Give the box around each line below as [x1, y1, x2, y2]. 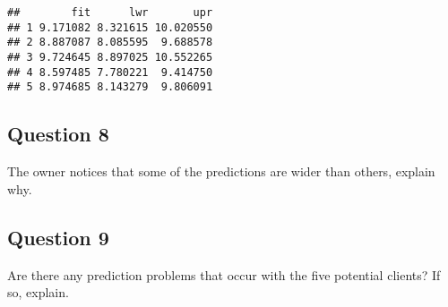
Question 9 [7, 223, 109, 251]
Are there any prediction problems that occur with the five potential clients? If [7, 265, 441, 284]
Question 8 [7, 120, 109, 148]
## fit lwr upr [7, 6, 213, 19]
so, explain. [7, 283, 69, 302]
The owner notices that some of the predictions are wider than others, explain [7, 162, 435, 181]
